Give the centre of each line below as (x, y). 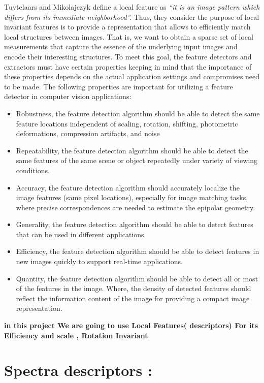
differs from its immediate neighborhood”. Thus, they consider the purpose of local (132, 17)
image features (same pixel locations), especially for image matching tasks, (132, 197)
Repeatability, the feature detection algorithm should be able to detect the (132, 150)
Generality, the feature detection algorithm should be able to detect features (135, 224)
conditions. (33, 170)
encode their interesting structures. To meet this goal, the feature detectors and (128, 56)
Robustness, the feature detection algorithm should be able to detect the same (138, 113)
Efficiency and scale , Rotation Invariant (76, 335)
